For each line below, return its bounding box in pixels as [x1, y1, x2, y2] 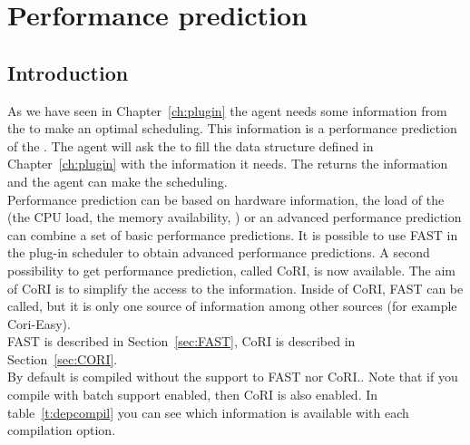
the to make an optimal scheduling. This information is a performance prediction [7, 119, 457, 138]
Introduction [7, 58, 129, 86]
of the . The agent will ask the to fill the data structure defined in [7, 136, 374, 155]
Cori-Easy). [7, 314, 71, 333]
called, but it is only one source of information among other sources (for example [7, 296, 457, 315]
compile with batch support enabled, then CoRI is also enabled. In [7, 385, 378, 404]
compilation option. [7, 421, 116, 440]
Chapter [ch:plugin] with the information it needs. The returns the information [7, 154, 448, 173]
